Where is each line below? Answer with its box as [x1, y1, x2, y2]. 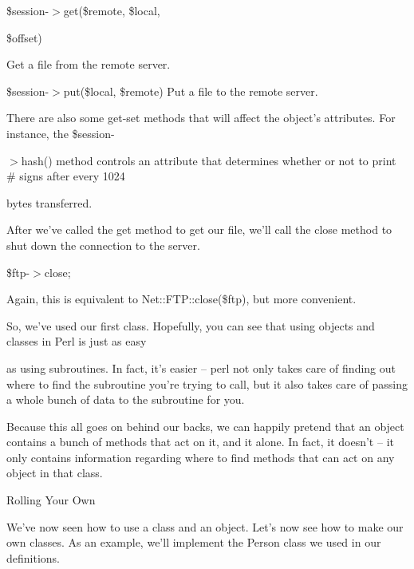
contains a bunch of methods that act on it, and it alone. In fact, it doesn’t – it [6, 433, 394, 450]
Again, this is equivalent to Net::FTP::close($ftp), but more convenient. [6, 290, 357, 307]
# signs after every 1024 [6, 168, 125, 184]
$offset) [6, 29, 42, 45]
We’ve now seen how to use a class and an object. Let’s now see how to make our [6, 518, 404, 535]
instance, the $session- [6, 124, 115, 141]
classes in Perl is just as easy [6, 333, 147, 350]
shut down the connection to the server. [6, 236, 200, 253]
